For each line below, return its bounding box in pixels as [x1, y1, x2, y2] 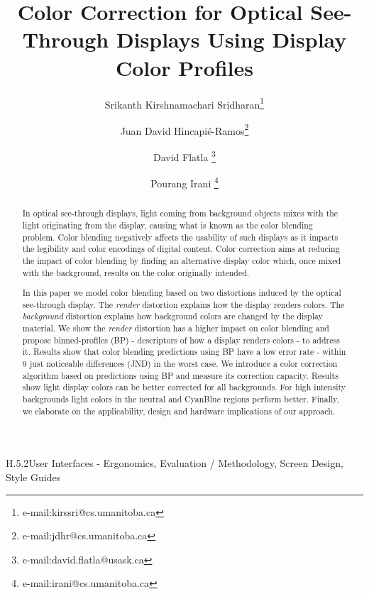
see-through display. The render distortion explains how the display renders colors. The [22, 298, 345, 310]
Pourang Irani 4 [150, 174, 219, 190]
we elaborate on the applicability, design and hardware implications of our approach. [22, 405, 336, 417]
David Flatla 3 [153, 148, 216, 164]
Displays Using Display [116, 25, 347, 54]
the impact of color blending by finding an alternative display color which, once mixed [22, 254, 341, 266]
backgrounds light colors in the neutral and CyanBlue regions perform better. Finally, [22, 393, 339, 405]
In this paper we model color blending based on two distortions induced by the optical [22, 287, 341, 299]
